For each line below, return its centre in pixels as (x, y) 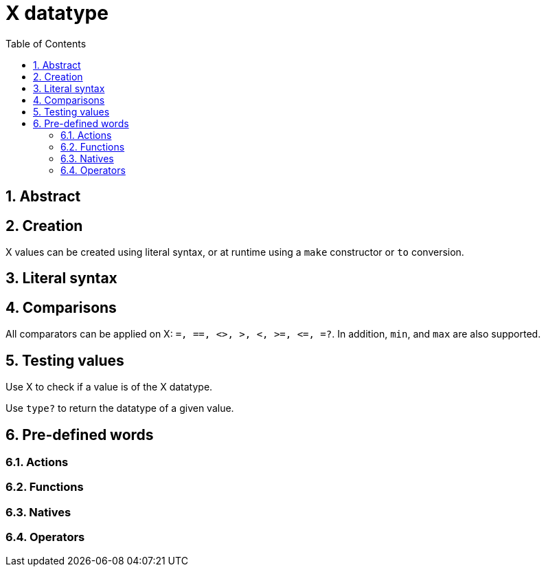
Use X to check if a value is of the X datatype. (109, 387)
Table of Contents (46, 43)
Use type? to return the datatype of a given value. (120, 408)
